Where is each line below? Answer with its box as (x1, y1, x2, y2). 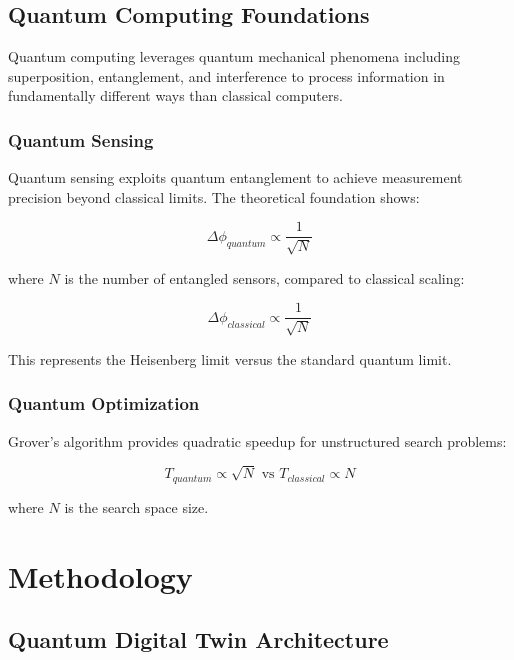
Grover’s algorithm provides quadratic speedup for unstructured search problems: (8, 430, 507, 451)
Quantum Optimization (8, 391, 200, 416)
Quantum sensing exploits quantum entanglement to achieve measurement (8, 167, 463, 188)
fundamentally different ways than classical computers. (8, 85, 343, 106)
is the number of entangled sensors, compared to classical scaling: (64, 267, 465, 288)
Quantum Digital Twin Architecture (8, 624, 389, 655)
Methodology (8, 555, 193, 596)
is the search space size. (64, 496, 209, 517)
